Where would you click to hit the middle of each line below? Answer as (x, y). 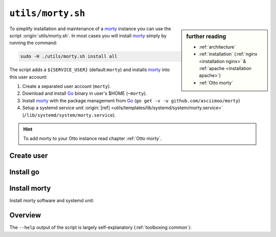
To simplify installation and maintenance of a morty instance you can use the (90, 29)
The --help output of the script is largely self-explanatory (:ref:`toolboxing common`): (100, 227)
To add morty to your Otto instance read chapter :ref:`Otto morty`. (93, 139)
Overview (25, 215)
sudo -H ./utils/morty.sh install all (69, 57)
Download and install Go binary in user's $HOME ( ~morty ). (85, 93)
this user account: (29, 77)
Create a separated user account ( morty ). (66, 87)
